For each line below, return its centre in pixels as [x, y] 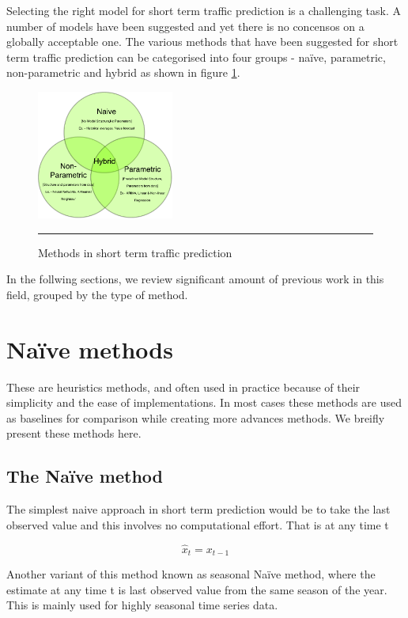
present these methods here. [74, 433]
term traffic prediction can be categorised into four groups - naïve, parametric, [196, 57]
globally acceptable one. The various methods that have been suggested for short [202, 42]
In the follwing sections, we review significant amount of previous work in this [195, 279]
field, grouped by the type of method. [97, 294]
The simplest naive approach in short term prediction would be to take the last [198, 509]
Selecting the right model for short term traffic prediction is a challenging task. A [204, 10]
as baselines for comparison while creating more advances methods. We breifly [196, 417]
